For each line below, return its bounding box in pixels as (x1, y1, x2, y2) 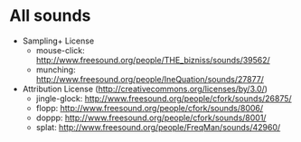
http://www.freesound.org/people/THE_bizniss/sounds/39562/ (35, 54, 271, 65)
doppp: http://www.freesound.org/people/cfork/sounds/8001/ (35, 112, 267, 123)
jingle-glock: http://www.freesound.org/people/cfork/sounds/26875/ (35, 92, 292, 104)
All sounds (9, 5, 91, 26)
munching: (35, 64, 76, 75)
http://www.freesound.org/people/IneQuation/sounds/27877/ (35, 73, 265, 84)
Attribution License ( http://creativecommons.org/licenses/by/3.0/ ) (22, 83, 268, 94)
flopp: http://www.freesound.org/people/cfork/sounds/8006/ (35, 102, 264, 113)
